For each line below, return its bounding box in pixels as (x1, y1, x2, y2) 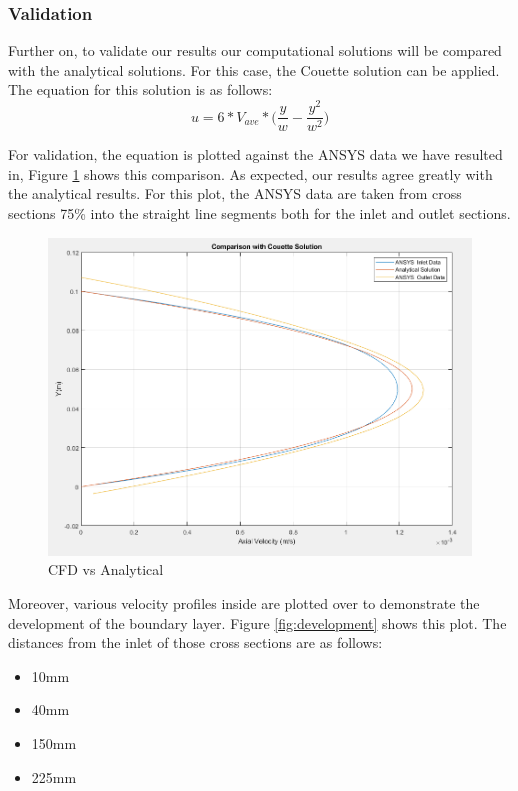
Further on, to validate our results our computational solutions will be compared (8, 40, 502, 61)
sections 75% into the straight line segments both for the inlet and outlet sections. (8, 202, 511, 223)
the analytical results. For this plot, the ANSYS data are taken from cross (8, 183, 462, 204)
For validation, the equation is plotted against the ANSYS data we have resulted (8, 144, 503, 165)
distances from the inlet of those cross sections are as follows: (8, 632, 383, 653)
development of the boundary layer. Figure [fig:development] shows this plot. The (8, 612, 507, 633)
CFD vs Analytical (48, 559, 164, 580)
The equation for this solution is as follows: (8, 79, 273, 100)
